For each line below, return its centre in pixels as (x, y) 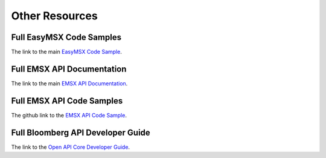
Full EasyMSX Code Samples (66, 37)
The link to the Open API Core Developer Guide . (70, 147)
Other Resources (54, 16)
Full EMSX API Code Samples (67, 101)
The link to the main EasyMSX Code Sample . (66, 52)
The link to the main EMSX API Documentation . (69, 83)
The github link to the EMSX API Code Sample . (69, 115)
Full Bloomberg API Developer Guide (81, 132)
